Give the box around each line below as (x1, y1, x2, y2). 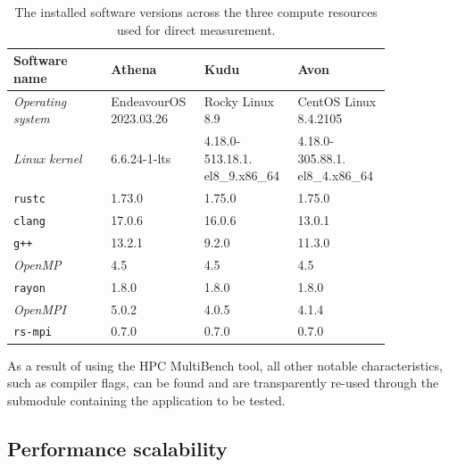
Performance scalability (7, 434, 228, 462)
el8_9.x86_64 (204, 166, 280, 185)
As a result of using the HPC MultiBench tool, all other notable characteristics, (7, 355, 443, 374)
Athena (111, 59, 157, 78)
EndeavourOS (111, 91, 187, 110)
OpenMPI (13, 299, 66, 318)
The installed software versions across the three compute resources (14, 3, 378, 21)
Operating (13, 91, 67, 110)
